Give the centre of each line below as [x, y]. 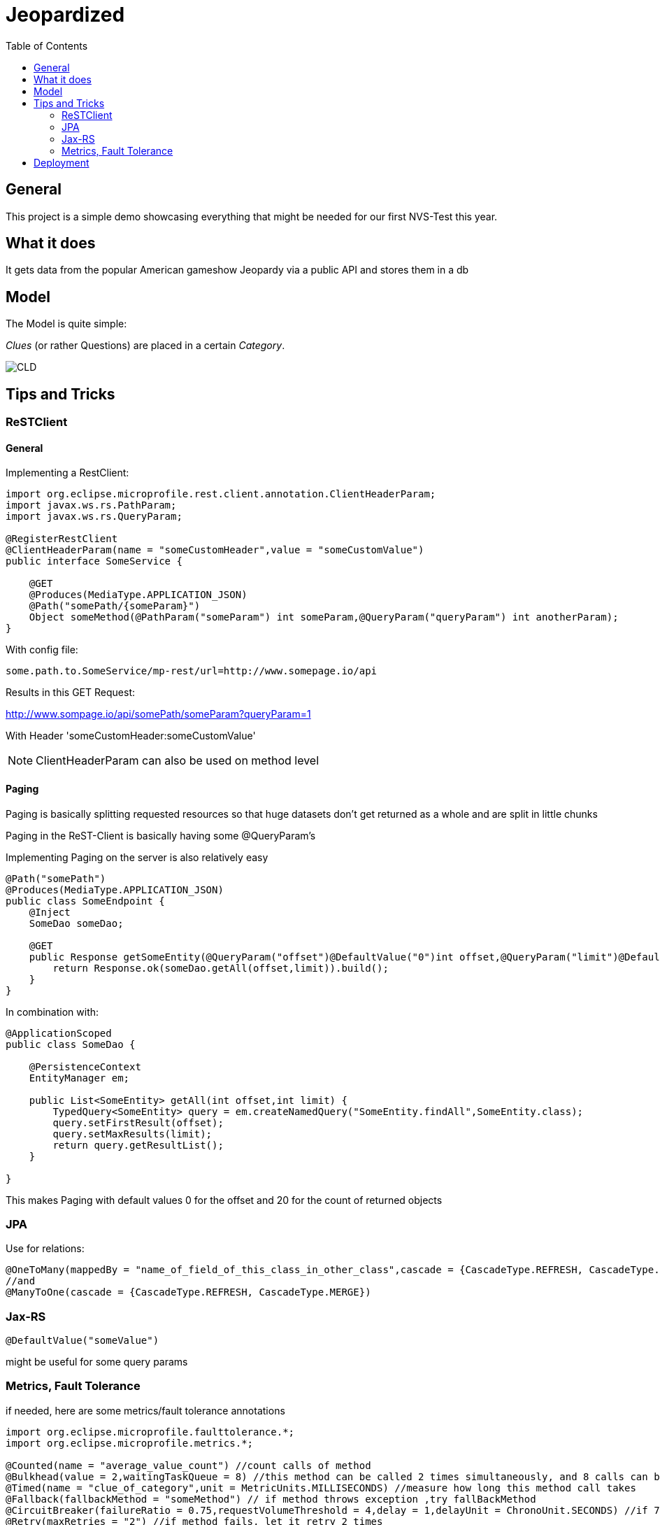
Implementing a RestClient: [67, 473]
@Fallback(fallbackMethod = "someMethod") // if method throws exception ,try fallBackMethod [271, 1499]
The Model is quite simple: [66, 324]
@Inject [50, 912]
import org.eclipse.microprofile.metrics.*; [130, 1443]
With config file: [42, 650]
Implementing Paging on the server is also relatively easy [137, 857]
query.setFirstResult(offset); [138, 1122]
